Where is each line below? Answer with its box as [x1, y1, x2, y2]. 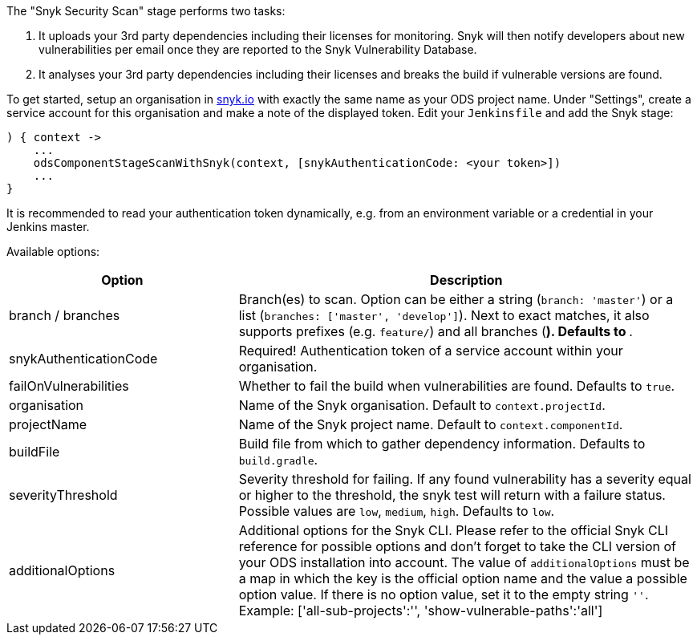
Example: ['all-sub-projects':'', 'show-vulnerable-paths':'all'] [238, 602, 603, 619]
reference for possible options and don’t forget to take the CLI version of [238, 538, 677, 554]
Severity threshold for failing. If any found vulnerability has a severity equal [238, 471, 691, 487]
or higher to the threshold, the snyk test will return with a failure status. [238, 487, 666, 503]
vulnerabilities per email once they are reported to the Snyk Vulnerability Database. [38, 43, 477, 56]
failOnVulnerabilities [9, 378, 129, 394]
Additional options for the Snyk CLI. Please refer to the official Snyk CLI [238, 522, 669, 538]
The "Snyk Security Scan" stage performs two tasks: [6, 4, 286, 18]
